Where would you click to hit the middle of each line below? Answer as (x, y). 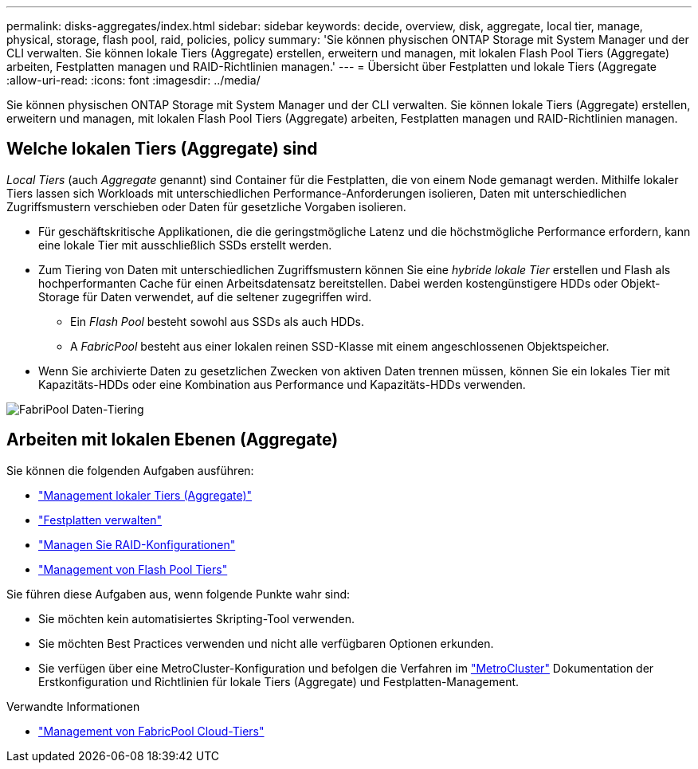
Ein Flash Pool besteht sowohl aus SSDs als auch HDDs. (217, 321)
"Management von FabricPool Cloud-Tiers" (151, 731)
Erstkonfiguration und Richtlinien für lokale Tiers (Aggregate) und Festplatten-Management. (279, 681)
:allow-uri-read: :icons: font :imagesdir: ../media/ (133, 80)
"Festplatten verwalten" (100, 520)
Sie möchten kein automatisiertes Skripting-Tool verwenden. (196, 618)
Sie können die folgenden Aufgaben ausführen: (130, 470)
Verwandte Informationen (73, 706)
